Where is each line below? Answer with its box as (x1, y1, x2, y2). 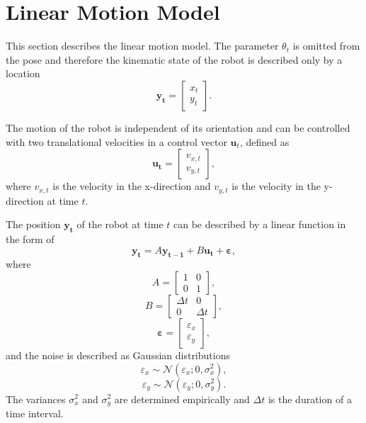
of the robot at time (76, 217, 164, 232)
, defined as (239, 134, 290, 149)
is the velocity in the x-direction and (52, 179, 211, 193)
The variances (6, 391, 66, 406)
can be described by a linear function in (173, 217, 346, 232)
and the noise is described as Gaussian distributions (6, 347, 230, 362)
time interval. (6, 405, 64, 420)
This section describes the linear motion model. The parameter (6, 38, 279, 53)
